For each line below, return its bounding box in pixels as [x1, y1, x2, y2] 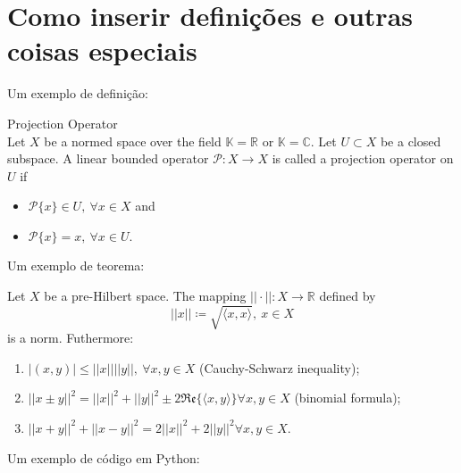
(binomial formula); [294, 388, 401, 407]
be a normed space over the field [44, 131, 222, 150]
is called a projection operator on [272, 149, 454, 168]
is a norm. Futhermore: [7, 328, 134, 347]
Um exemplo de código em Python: [7, 448, 200, 467]
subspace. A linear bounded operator [7, 149, 209, 168]
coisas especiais [7, 32, 197, 69]
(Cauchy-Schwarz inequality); [198, 358, 360, 377]
